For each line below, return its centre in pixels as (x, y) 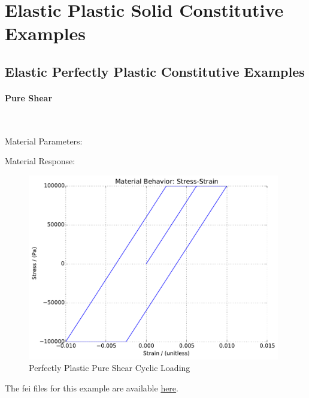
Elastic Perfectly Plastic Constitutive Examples (155, 71)
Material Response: (40, 161)
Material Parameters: (44, 141)
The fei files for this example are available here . (92, 388)
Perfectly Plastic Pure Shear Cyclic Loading (110, 368)
